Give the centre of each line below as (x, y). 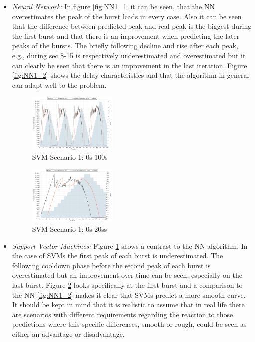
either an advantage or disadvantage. (68, 333)
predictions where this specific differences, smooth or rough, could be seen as (129, 324)
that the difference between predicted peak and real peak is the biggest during (132, 26)
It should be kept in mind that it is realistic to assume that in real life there (128, 304)
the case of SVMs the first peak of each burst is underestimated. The (118, 256)
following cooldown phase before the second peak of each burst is (111, 265)
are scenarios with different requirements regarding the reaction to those (123, 314)
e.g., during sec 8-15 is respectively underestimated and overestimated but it (129, 55)
